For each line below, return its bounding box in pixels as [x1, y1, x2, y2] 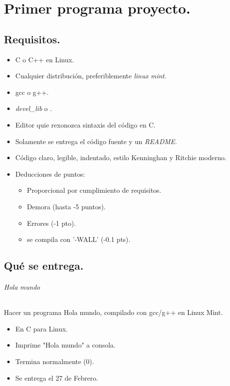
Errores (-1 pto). [27, 218, 76, 228]
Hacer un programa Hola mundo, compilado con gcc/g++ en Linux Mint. [4, 307, 223, 317]
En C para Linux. [15, 323, 68, 333]
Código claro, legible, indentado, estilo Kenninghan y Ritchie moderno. [15, 152, 227, 163]
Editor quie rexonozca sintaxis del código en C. [15, 119, 156, 129]
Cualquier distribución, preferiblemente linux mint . [15, 71, 166, 81]
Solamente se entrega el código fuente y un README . [15, 136, 177, 146]
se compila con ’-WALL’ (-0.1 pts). [27, 234, 131, 244]
